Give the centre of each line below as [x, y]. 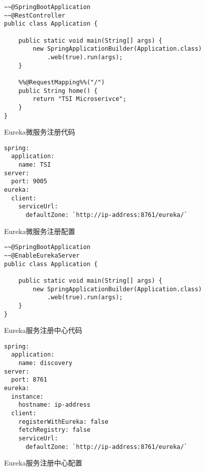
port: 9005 [29, 182]
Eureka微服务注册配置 [40, 231]
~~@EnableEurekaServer [42, 255]
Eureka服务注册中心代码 [43, 330]
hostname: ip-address [54, 405]
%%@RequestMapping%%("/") [62, 82]
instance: [27, 396]
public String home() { [58, 91]
